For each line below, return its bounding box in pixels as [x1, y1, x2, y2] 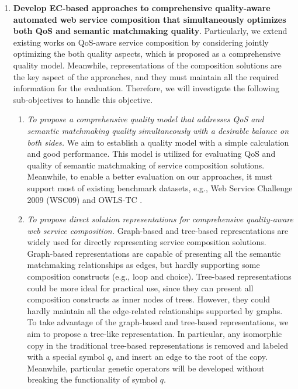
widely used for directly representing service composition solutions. [27, 236, 266, 248]
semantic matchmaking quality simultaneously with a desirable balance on [27, 124, 289, 136]
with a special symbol [27, 350, 105, 363]
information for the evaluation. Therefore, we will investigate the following [13, 82, 280, 94]
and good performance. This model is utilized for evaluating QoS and [27, 147, 276, 160]
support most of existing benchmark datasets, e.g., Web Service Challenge [27, 181, 293, 194]
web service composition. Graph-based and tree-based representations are [27, 224, 289, 236]
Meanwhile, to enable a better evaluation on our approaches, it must [27, 170, 273, 183]
